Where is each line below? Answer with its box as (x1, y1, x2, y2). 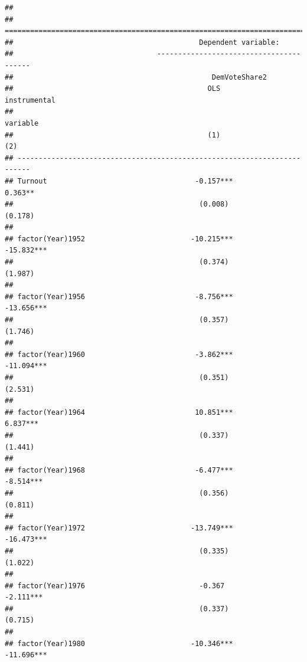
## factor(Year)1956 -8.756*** (5, 292, 233, 301)
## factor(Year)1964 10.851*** (5, 408, 233, 417)
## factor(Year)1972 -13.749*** (5, 523, 233, 532)
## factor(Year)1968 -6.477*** (5, 466, 233, 474)
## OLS (5, 84, 221, 93)
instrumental (5, 96, 55, 104)
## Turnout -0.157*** (5, 176, 233, 185)
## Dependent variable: (5, 38, 280, 47)
